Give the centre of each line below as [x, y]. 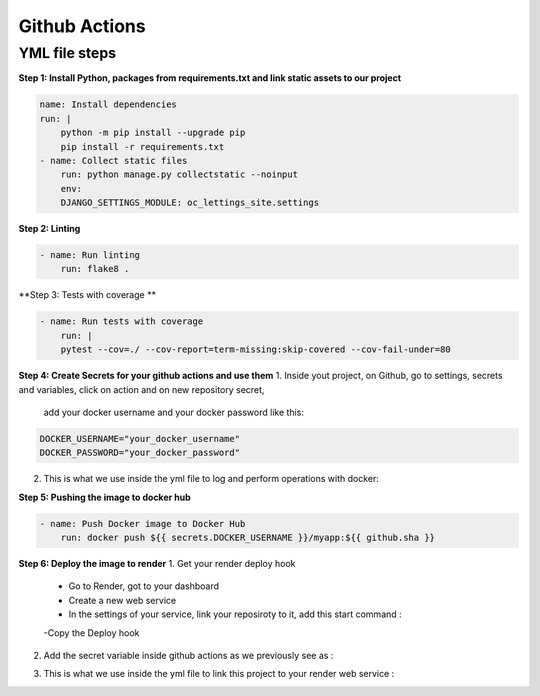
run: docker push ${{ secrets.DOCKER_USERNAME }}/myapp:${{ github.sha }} [247, 538]
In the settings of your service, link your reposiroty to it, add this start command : [235, 614]
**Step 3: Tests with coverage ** [87, 295]
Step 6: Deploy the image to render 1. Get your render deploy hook [157, 564]
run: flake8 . [95, 269]
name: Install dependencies [108, 104]
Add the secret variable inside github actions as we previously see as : [188, 656]
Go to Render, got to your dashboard [144, 586]
